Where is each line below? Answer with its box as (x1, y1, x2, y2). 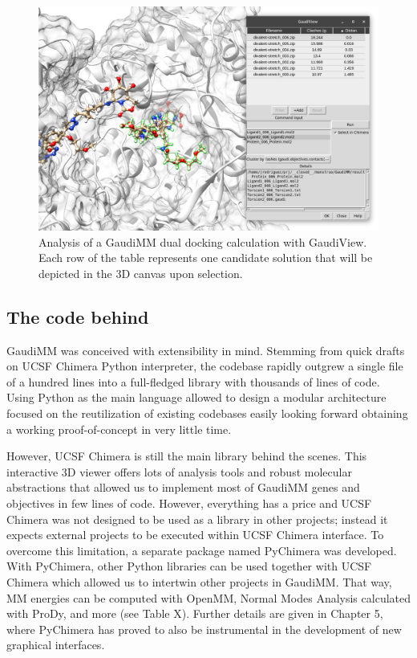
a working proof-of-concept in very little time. (6, 420, 232, 437)
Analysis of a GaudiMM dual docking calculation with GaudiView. (38, 233, 367, 250)
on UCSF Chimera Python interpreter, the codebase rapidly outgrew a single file (6, 358, 403, 374)
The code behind (6, 304, 149, 329)
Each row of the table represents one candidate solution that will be (38, 249, 373, 266)
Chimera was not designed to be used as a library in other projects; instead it (6, 510, 388, 527)
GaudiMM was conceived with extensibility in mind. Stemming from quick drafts (6, 341, 405, 358)
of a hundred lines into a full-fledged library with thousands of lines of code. (6, 373, 380, 390)
